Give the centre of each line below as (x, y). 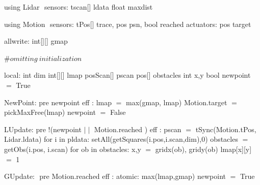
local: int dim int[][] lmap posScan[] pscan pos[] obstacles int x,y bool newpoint (127, 75)
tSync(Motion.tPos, (226, 129)
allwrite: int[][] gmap (36, 41)
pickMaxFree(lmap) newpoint (50, 112)
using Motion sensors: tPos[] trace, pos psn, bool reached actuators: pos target (128, 24)
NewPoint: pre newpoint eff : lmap (58, 102)
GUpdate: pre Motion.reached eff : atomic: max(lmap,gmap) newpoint (115, 176)
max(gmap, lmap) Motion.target (177, 102)
